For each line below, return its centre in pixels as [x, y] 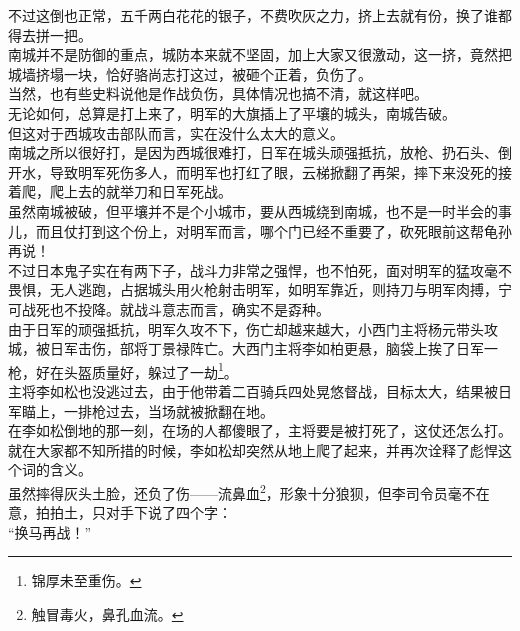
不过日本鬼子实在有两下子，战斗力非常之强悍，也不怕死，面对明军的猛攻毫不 [260, 269]
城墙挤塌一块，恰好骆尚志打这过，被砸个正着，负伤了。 [190, 73]
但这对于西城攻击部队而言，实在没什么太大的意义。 [176, 132]
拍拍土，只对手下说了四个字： [133, 512]
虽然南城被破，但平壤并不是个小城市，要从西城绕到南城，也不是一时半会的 [253, 210]
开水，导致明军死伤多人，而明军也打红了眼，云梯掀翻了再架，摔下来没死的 [253, 171]
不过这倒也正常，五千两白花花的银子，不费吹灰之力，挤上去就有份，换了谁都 [260, 15]
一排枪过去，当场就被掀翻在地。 [168, 410]
